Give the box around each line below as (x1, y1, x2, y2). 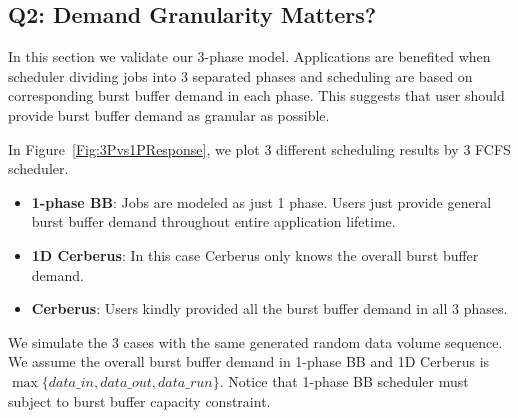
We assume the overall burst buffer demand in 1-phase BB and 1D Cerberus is (8, 351, 490, 372)
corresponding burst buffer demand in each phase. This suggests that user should (8, 85, 505, 106)
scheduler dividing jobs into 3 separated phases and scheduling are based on (8, 65, 473, 86)
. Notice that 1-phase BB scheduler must (219, 370, 469, 391)
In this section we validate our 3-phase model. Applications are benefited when (8, 46, 491, 67)
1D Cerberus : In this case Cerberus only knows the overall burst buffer (31, 244, 479, 265)
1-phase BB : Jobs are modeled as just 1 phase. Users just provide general (31, 191, 492, 212)
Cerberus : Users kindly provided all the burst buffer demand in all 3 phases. (31, 298, 508, 319)
